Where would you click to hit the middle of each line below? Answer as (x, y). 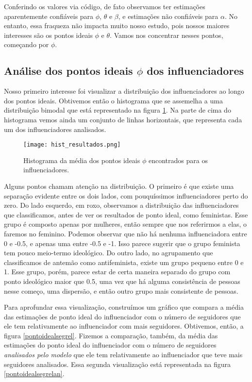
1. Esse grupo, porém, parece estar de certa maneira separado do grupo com (117, 272)
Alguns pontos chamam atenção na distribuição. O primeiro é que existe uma (119, 186)
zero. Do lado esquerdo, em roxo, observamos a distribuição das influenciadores (121, 205)
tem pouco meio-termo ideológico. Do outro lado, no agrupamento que (109, 253)
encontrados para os (178, 160)
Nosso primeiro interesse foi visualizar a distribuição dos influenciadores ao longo (124, 91)
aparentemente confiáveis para (49, 16)
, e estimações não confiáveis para (168, 16)
